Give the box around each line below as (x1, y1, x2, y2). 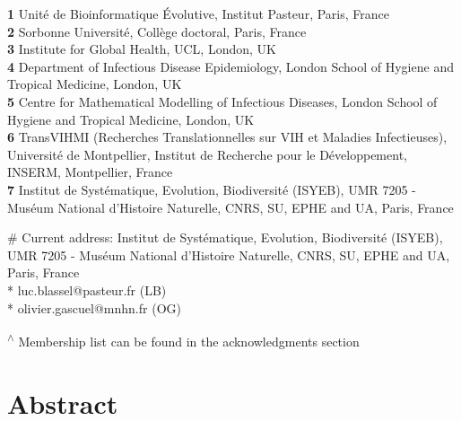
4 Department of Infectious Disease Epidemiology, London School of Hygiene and (7, 57, 454, 75)
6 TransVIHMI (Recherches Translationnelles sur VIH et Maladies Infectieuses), (7, 127, 448, 146)
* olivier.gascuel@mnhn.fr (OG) (7, 298, 181, 317)
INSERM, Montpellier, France (7, 162, 173, 181)
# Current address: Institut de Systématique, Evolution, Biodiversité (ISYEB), (7, 228, 443, 247)
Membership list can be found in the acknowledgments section (18, 331, 360, 350)
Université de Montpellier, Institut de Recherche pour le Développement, (7, 145, 407, 163)
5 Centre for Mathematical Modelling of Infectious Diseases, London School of (7, 92, 438, 110)
